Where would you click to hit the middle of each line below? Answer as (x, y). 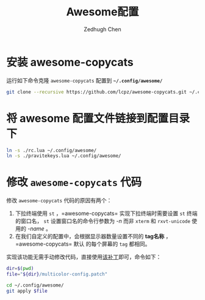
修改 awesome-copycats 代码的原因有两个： (59, 200)
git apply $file (27, 291)
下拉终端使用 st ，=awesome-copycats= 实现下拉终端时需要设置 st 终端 (106, 213)
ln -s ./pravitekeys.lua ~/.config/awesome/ (64, 156)
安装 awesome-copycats (70, 62)
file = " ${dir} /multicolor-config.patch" (57, 274)
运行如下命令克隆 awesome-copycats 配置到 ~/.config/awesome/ (85, 80)
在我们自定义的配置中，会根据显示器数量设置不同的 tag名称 (90, 236)
